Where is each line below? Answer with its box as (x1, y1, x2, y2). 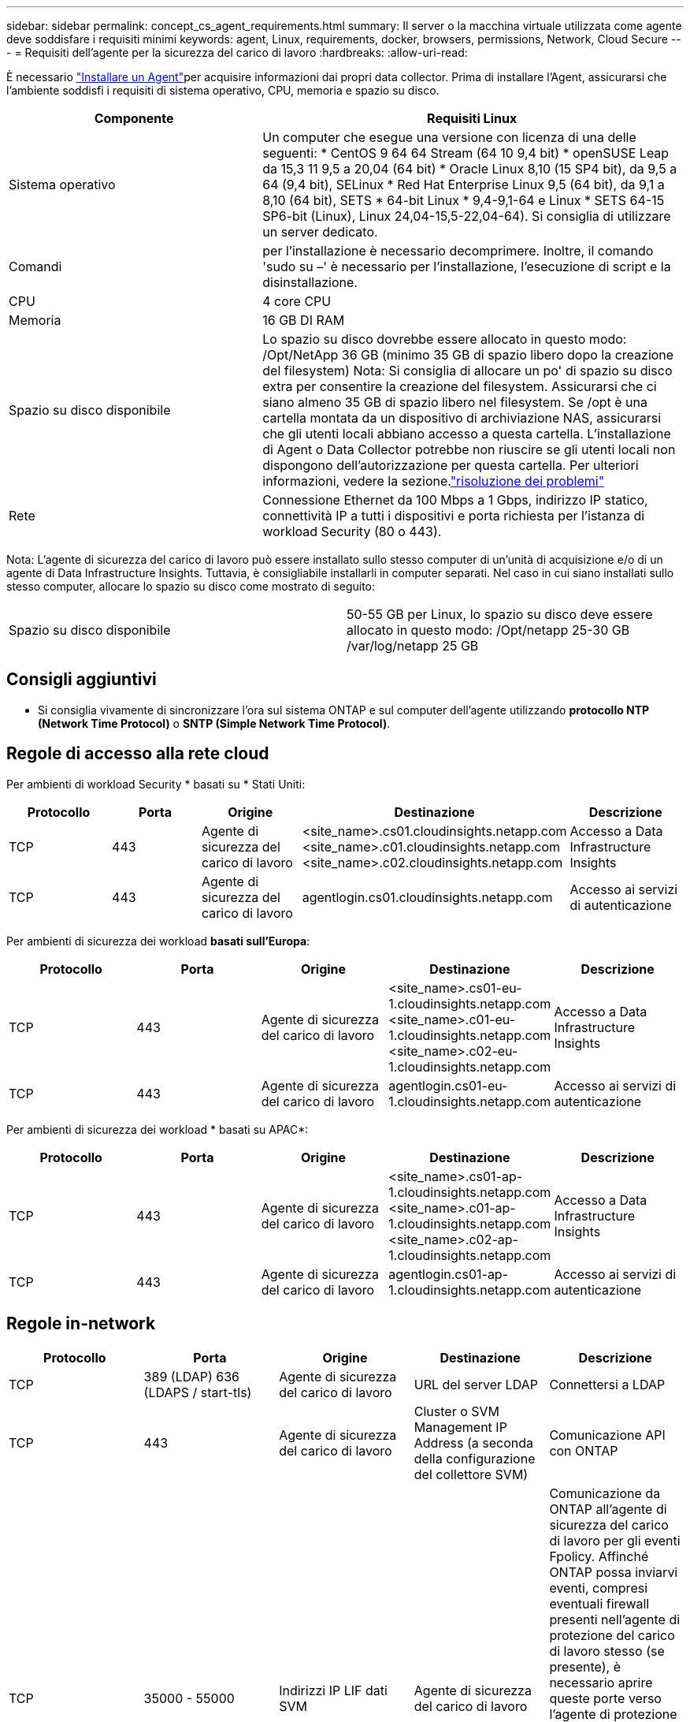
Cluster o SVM (414, 1403, 500, 1419)
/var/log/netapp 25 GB (347, 638, 479, 654)
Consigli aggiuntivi (6, 669, 157, 690)
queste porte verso (549, 1690, 662, 1706)
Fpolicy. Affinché (549, 1548, 649, 1564)
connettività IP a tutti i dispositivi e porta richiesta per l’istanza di (262, 508, 645, 524)
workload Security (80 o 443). (262, 524, 442, 539)
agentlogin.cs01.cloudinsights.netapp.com (302, 889, 553, 905)
